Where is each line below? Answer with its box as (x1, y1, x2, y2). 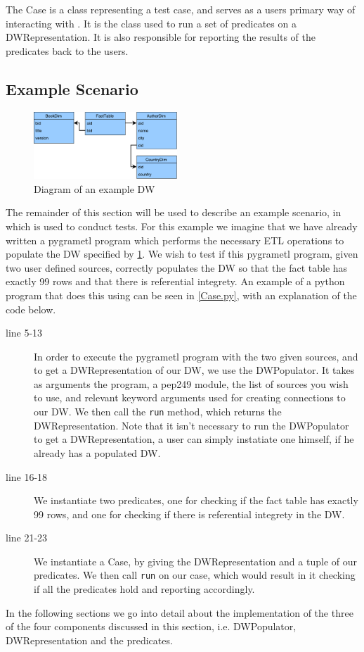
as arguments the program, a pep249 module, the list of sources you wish (34, 376, 349, 391)
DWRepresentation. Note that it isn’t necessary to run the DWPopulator (34, 418, 349, 432)
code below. (6, 301, 56, 316)
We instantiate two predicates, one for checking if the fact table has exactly (34, 493, 358, 508)
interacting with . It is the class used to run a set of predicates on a (6, 15, 297, 30)
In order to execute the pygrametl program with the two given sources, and (34, 349, 358, 363)
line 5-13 (6, 325, 43, 340)
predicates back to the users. (6, 43, 129, 58)
